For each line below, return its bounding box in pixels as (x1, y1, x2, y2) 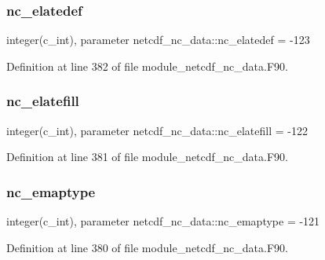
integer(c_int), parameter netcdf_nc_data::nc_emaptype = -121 (6, 213, 320, 229)
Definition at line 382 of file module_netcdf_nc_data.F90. (6, 57, 288, 74)
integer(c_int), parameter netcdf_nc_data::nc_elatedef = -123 (6, 31, 310, 48)
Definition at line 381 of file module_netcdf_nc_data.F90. (6, 148, 288, 165)
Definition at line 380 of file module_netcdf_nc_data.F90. (6, 239, 288, 255)
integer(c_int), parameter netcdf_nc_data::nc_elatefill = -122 (6, 122, 308, 138)
